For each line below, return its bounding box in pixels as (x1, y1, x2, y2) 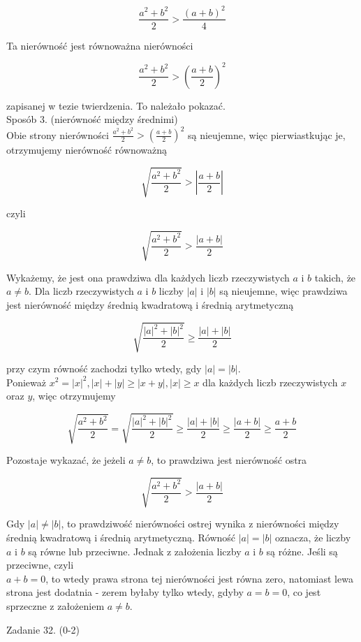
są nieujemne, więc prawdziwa (219, 284, 348, 298)
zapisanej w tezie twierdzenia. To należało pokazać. (6, 98, 226, 112)
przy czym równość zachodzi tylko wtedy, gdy (6, 360, 202, 375)
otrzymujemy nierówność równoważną (6, 143, 168, 157)
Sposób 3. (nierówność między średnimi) (6, 112, 178, 126)
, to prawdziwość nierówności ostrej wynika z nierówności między (61, 516, 339, 531)
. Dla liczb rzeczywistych (29, 284, 134, 298)
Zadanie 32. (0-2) (6, 622, 80, 636)
